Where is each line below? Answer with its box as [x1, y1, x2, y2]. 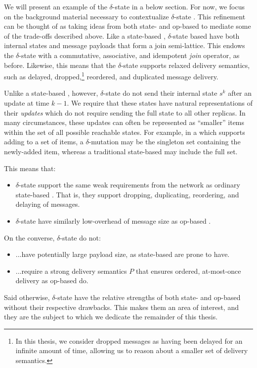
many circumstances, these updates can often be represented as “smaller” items [4, 117, 245, 127]
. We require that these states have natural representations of [67, 98, 253, 108]
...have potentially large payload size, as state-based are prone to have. [15, 249, 230, 259]
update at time [4, 98, 49, 108]
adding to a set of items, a [4, 136, 84, 147]
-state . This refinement [174, 11, 246, 21]
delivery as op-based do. [15, 275, 88, 286]
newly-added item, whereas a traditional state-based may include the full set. [4, 146, 238, 156]
